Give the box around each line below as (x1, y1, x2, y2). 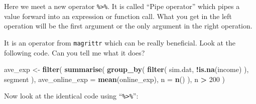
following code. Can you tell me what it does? (4, 47, 145, 57)
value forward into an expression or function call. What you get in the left (4, 10, 232, 21)
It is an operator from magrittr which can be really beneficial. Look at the (4, 37, 235, 47)
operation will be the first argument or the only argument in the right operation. (4, 20, 252, 31)
